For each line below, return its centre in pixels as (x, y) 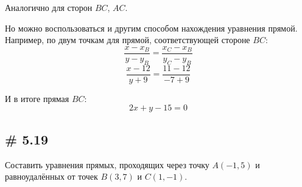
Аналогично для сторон (49, 7)
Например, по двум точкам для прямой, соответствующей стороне (128, 40)
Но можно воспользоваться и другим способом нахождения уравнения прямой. (151, 28)
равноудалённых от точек (51, 176)
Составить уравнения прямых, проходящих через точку (107, 164)
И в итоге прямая (37, 98)
